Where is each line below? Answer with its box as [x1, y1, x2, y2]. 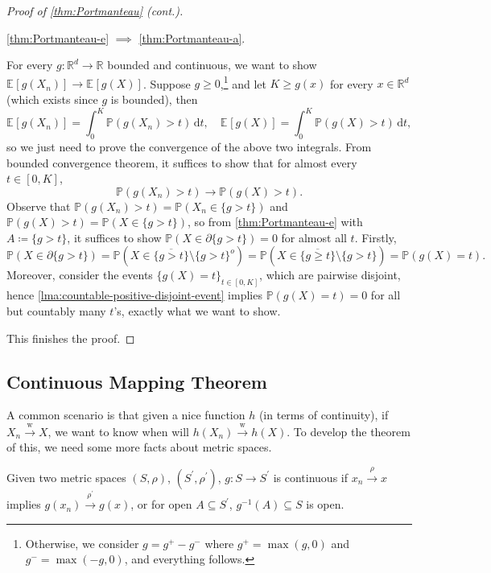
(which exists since [6, 91, 98, 108]
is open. [306, 496, 345, 513]
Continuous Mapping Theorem [6, 369, 267, 394]
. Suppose [142, 75, 191, 92]
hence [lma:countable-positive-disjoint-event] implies [6, 286, 262, 303]
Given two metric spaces [6, 468, 126, 485]
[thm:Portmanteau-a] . [138, 29, 245, 46]
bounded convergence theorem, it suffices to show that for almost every [6, 154, 357, 171]
